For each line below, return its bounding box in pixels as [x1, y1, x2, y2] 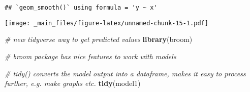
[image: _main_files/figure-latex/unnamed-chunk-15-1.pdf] [5, 19, 208, 27]
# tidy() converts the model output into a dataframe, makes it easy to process [5, 68, 246, 78]
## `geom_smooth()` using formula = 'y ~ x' [5, 4, 158, 11]
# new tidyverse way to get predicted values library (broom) [5, 34, 193, 44]
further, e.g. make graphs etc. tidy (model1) [5, 78, 141, 88]
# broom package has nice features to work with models [5, 51, 176, 61]
